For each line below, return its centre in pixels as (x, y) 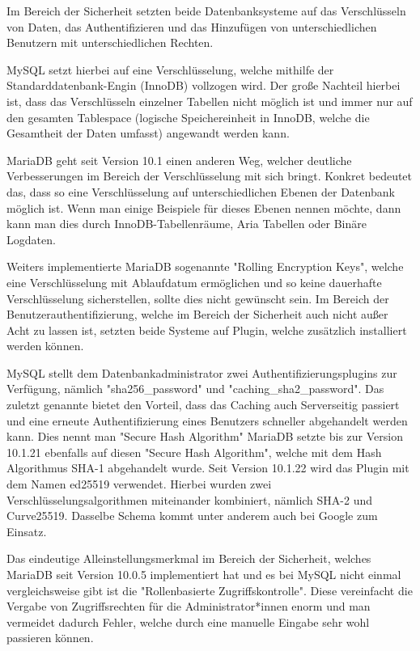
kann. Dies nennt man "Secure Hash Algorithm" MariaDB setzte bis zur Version (205, 436)
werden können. (45, 346)
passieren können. (50, 638)
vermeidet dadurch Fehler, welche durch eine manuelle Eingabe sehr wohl (188, 621)
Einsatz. (27, 531)
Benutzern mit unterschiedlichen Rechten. (110, 42)
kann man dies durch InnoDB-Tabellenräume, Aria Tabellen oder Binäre (187, 224)
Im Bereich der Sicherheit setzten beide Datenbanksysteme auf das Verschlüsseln (206, 11)
